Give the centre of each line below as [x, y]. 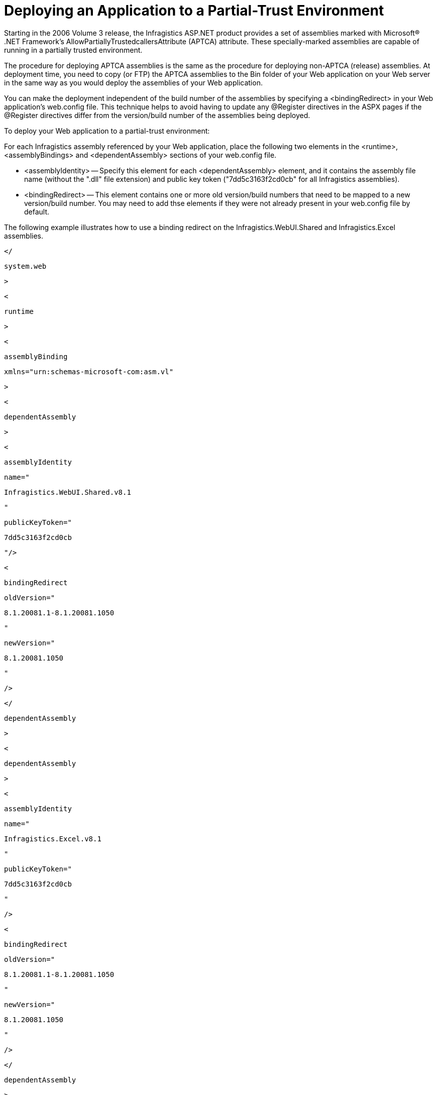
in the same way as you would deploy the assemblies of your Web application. [133, 82]
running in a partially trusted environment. [73, 50]
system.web [25, 266]
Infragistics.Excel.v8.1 [53, 839]
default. [37, 211]
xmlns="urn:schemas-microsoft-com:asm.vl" [89, 371]
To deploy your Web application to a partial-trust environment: [107, 131]
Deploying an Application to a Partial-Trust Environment [194, 11]
